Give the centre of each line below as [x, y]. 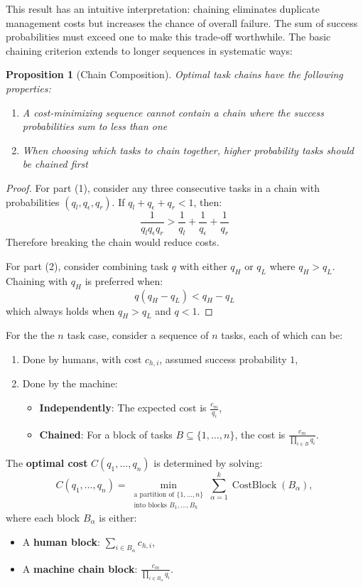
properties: [28, 88]
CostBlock [254, 485]
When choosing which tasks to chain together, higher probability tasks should [188, 150]
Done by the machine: [70, 383]
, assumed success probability [223, 359]
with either [203, 265]
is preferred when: [124, 280]
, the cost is [260, 434]
